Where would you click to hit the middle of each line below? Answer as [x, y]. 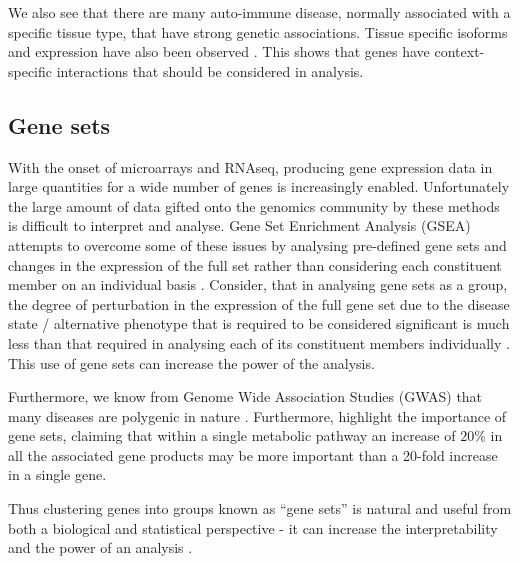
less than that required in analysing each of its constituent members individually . [259, 342]
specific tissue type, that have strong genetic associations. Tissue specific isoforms [258, 31]
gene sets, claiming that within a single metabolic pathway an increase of [232, 435]
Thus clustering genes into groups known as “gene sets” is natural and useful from [260, 508]
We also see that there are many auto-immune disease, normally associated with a [259, 12]
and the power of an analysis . [100, 547]
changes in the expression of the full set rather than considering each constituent [255, 264]
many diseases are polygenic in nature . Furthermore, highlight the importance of [257, 415]
